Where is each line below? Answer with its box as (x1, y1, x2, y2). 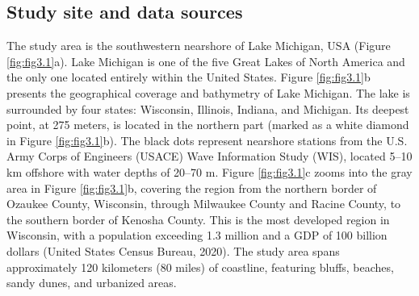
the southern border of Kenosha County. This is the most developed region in (6, 211, 390, 227)
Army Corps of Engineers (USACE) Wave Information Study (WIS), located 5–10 (6, 148, 413, 165)
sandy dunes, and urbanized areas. (6, 274, 177, 291)
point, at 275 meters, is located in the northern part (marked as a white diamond (6, 116, 409, 133)
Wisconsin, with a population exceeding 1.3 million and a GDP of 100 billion (6, 227, 388, 244)
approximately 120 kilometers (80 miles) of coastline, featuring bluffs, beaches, (6, 258, 394, 275)
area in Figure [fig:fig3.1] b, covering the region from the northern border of (6, 179, 377, 196)
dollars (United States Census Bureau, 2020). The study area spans (6, 242, 340, 259)
